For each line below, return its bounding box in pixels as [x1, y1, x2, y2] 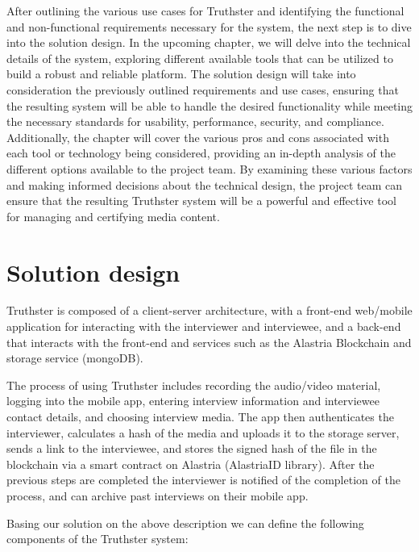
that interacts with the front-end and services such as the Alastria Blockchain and [6, 333, 412, 350]
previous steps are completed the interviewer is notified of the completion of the [6, 471, 400, 488]
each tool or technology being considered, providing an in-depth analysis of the [6, 144, 396, 161]
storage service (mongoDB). [6, 349, 143, 366]
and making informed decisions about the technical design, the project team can [6, 176, 403, 193]
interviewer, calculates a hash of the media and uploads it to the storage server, [6, 424, 400, 441]
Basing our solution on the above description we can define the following [6, 514, 364, 531]
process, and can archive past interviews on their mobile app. [6, 487, 309, 504]
